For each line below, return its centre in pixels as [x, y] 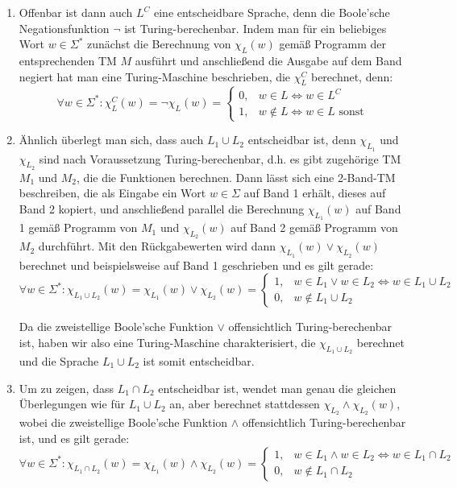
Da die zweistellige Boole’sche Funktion [116, 327]
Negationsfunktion [64, 28]
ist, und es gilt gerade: [74, 438]
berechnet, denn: [352, 76]
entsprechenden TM [68, 60]
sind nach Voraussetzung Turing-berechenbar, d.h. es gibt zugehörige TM [220, 158]
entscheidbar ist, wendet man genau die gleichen [277, 388]
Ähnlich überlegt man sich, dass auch [111, 140]
